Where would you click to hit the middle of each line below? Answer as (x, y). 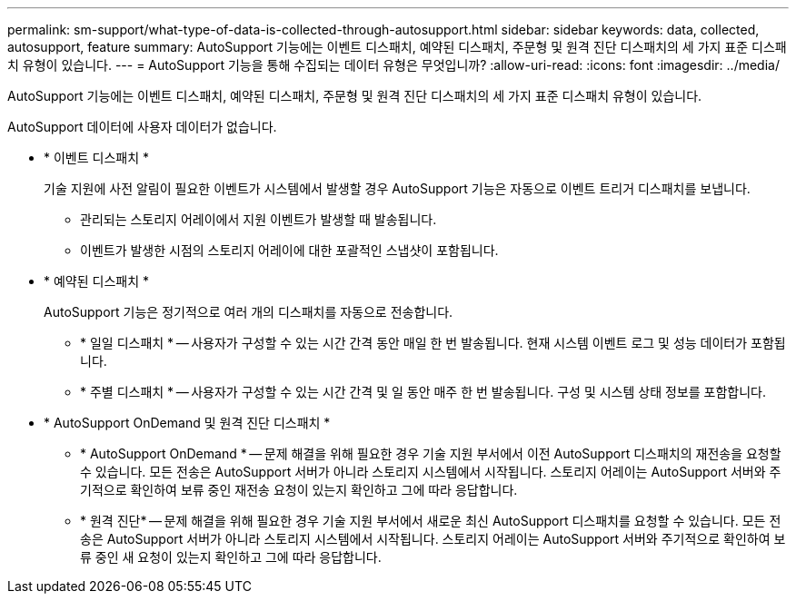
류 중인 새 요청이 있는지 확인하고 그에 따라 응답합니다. (231, 557)
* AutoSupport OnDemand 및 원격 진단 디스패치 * (187, 423)
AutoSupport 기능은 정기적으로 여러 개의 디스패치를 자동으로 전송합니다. (249, 312)
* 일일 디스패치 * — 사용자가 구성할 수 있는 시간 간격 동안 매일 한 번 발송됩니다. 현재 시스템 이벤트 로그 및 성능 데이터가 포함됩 (433, 343)
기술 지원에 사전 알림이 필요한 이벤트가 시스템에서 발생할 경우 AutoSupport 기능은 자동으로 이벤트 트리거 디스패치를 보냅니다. (397, 188)
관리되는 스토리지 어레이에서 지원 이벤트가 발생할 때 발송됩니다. (259, 219)
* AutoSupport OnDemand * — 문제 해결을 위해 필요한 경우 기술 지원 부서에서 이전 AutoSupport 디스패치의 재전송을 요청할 (431, 453)
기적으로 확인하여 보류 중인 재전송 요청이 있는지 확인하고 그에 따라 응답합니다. (299, 490)
